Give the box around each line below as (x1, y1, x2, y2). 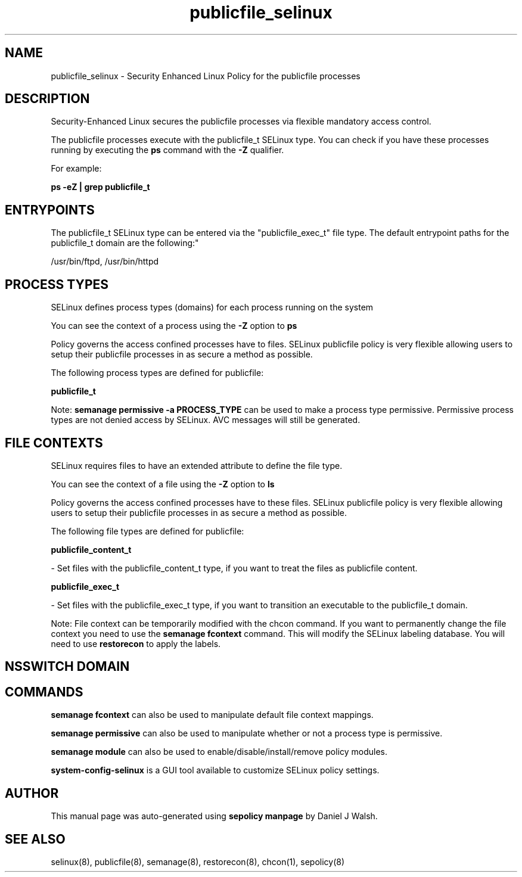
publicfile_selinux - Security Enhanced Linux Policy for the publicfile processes (51, 70, 361, 81)
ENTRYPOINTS (5, 202, 95, 217)
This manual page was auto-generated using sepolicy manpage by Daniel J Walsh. (51, 811, 378, 822)
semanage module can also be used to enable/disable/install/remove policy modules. (51, 747, 388, 757)
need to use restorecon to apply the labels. (51, 638, 221, 649)
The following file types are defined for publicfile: (51, 525, 244, 536)
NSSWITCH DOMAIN (5, 659, 130, 674)
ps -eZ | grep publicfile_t (51, 182, 150, 192)
